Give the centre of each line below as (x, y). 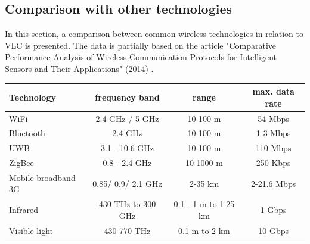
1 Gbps (273, 210)
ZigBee (21, 163)
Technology (32, 97)
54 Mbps (273, 118)
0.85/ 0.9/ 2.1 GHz (127, 183)
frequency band (127, 97)
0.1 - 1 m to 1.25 (204, 204)
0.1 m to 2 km (204, 230)
